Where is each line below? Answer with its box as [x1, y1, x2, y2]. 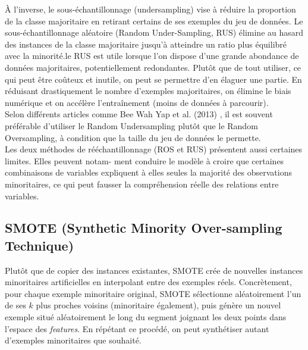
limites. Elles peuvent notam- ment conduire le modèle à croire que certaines [5, 154, 284, 167]
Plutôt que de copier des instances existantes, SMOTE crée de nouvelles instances [5, 264, 303, 276]
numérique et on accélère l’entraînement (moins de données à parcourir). [5, 96, 269, 108]
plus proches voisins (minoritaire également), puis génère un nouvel [36, 299, 281, 311]
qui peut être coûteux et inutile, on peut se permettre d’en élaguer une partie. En [5, 73, 302, 85]
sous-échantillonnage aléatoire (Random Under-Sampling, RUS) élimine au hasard [5, 26, 304, 39]
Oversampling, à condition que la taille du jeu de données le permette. [5, 131, 261, 143]
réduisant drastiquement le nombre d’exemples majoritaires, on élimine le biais [5, 85, 291, 97]
